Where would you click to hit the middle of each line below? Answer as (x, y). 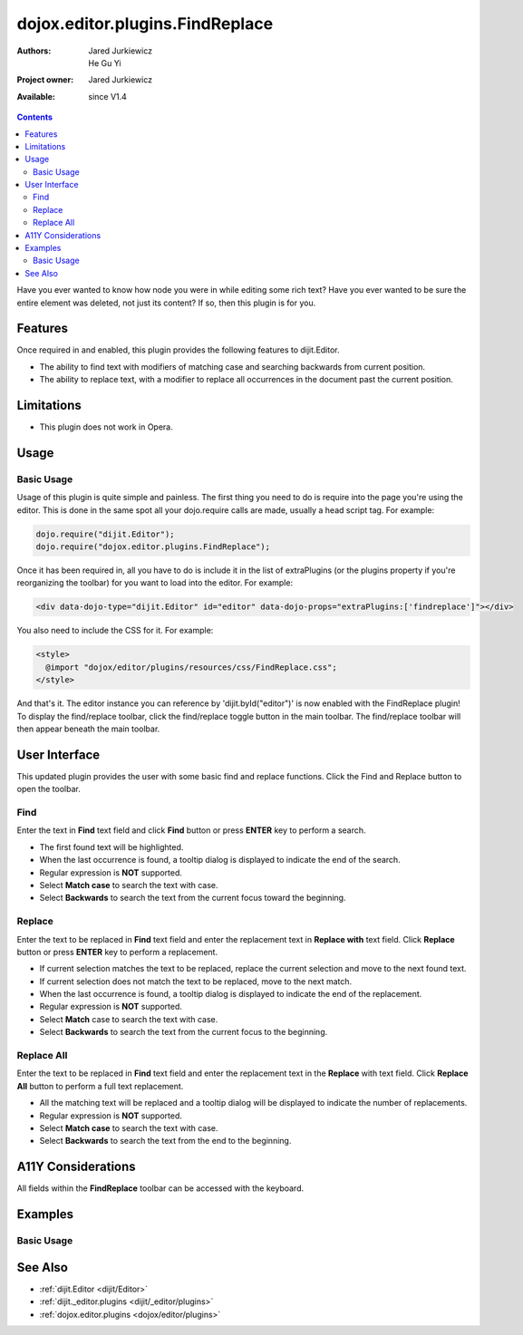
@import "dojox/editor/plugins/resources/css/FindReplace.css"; (191, 667)
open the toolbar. (48, 789)
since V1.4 (107, 96)
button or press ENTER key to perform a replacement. (117, 952)
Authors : (34, 51)
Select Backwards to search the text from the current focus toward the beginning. (193, 898)
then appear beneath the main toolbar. (88, 729)
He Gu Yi (105, 63)
